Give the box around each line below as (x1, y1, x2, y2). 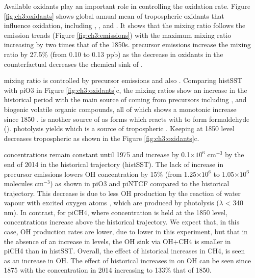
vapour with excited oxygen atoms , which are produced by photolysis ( (4, 197, 219, 208)
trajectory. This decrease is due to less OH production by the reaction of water (4, 188, 241, 198)
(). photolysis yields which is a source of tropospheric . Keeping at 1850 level (4, 123, 234, 134)
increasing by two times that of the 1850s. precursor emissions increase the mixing (4, 39, 251, 50)
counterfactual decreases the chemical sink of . (4, 58, 143, 69)
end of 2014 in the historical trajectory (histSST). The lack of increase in (4, 159, 224, 169)
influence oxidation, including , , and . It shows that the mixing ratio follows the (4, 20, 246, 30)
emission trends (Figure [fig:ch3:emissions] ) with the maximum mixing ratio (4, 29, 231, 40)
